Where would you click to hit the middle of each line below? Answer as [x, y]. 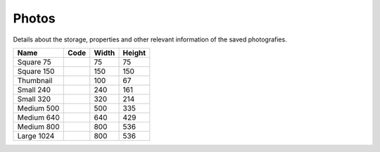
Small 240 [34, 89]
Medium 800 [38, 127]
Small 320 [34, 99]
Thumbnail [35, 80]
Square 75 [34, 62]
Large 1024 [36, 136]
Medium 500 [38, 108]
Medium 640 [38, 118]
